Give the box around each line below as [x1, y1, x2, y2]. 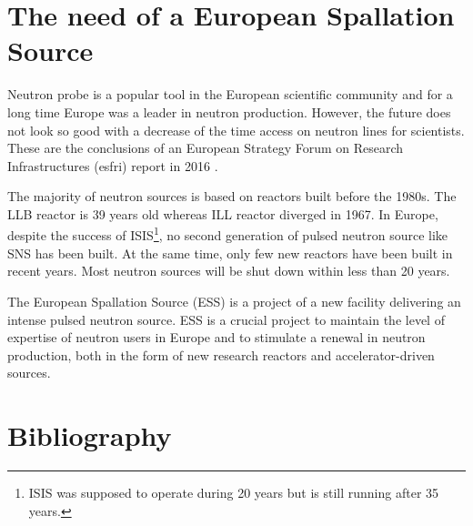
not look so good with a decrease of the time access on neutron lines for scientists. [7, 120, 465, 139]
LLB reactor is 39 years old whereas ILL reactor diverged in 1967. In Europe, [7, 204, 438, 223]
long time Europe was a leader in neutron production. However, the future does [7, 102, 451, 121]
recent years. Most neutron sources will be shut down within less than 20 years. [7, 261, 450, 280]
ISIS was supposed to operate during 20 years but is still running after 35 [28, 483, 439, 501]
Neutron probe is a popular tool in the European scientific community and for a [7, 85, 453, 104]
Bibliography [7, 417, 172, 454]
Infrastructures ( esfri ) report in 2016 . [7, 156, 218, 175]
